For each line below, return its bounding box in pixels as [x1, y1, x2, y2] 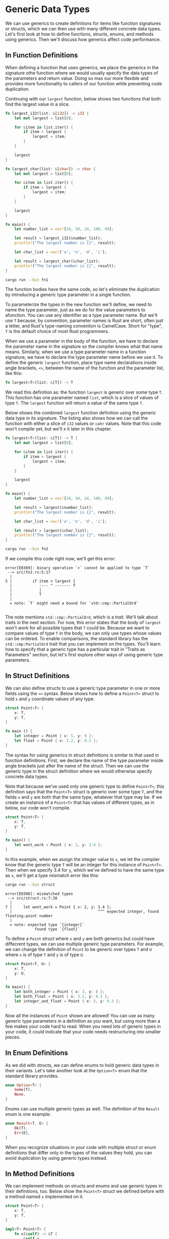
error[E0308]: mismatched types [5, 891, 73, 896]
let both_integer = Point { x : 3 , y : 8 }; [14, 989, 105, 994]
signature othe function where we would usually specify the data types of [5, 70, 158, 76]
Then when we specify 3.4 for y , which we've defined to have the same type [5, 867, 164, 873]
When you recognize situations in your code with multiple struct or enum [5, 1144, 156, 1150]
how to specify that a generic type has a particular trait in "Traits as [5, 646, 145, 652]
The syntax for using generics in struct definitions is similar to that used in [5, 752, 159, 758]
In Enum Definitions [5, 1049, 68, 1057]
